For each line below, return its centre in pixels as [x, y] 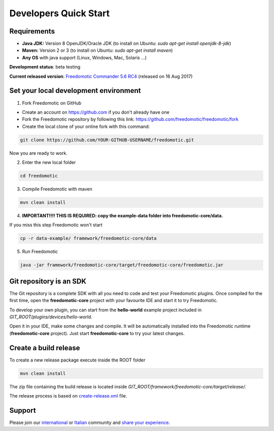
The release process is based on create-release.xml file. [68, 396]
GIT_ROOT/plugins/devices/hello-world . [51, 317]
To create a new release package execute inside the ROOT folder [77, 360]
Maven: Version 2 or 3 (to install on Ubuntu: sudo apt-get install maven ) [97, 50]
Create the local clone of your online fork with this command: [86, 126]
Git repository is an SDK [48, 281]
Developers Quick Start [60, 13]
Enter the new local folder [49, 162]
